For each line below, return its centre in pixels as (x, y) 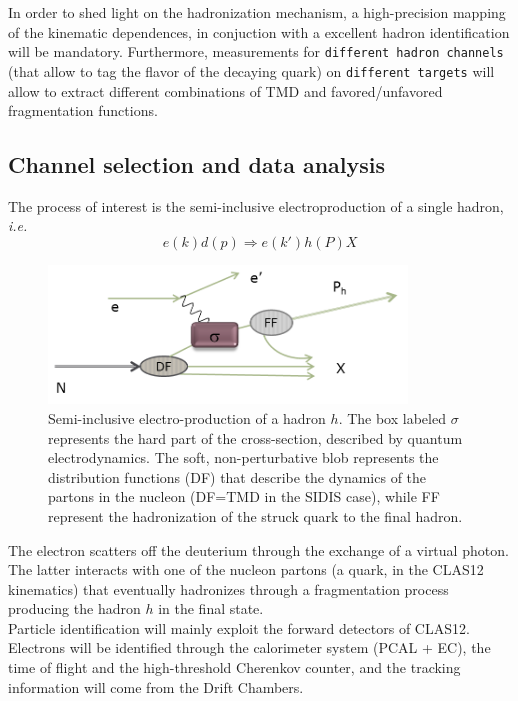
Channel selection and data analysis (197, 164)
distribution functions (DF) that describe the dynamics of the (237, 476)
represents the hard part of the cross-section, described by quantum (255, 437)
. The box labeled (392, 417)
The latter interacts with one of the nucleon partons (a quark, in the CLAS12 (246, 569)
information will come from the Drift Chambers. (156, 686)
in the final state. (211, 608)
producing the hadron (74, 608)
